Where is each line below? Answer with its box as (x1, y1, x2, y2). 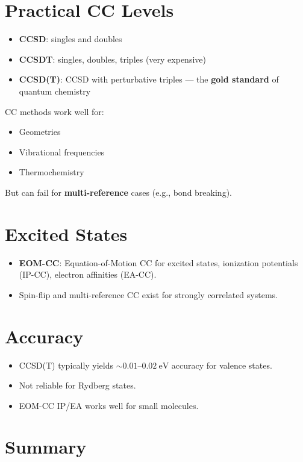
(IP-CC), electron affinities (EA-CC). (19, 268, 157, 281)
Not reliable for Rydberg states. (19, 379, 136, 392)
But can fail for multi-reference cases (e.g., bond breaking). (5, 186, 232, 198)
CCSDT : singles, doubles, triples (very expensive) (19, 52, 206, 65)
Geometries (19, 125, 61, 138)
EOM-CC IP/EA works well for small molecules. (19, 399, 199, 411)
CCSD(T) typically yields (19, 358, 114, 371)
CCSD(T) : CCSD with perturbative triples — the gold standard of (19, 73, 279, 86)
